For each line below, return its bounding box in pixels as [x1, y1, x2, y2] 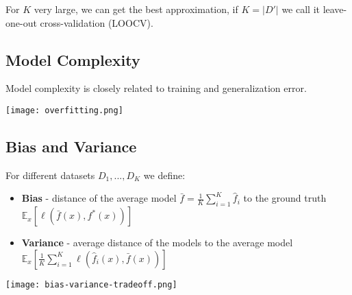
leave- [323, 2, 347, 16]
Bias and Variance [5, 136, 137, 157]
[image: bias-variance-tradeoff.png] [5, 279, 177, 290]
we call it [281, 2, 320, 16]
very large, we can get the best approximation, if [34, 2, 238, 16]
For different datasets [5, 167, 95, 182]
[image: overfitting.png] [5, 105, 123, 115]
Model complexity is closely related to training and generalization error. [5, 81, 307, 95]
